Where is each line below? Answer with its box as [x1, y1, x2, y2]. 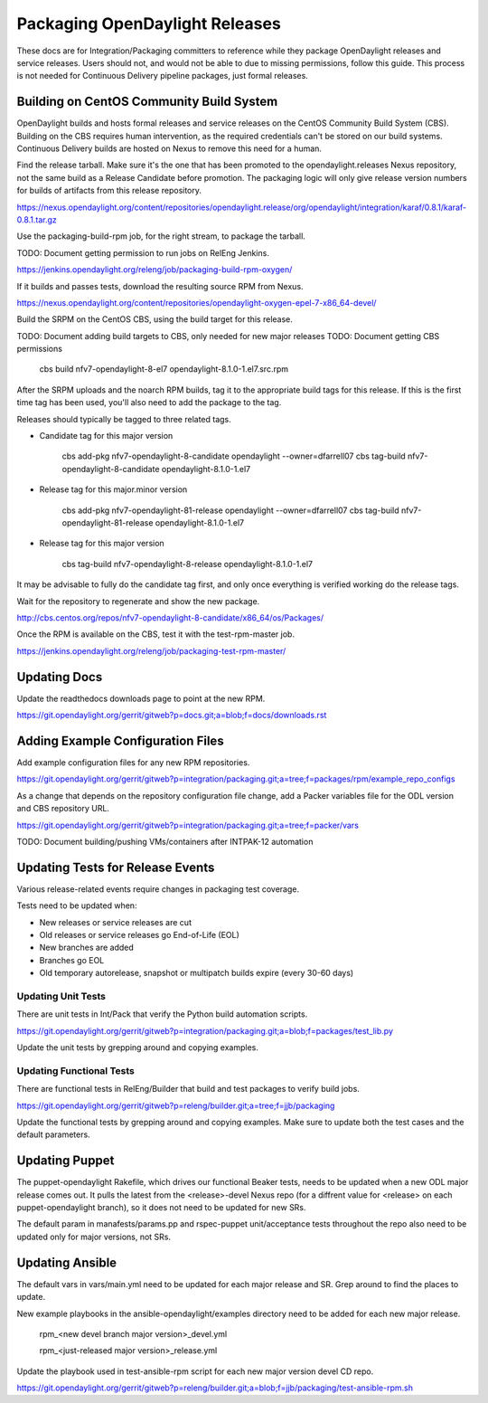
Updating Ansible [16, 1255, 117, 1270]
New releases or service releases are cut [39, 916, 192, 927]
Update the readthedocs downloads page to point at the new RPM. [16, 693, 266, 704]
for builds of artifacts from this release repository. [16, 185, 202, 196]
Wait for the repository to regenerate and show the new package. [16, 595, 260, 606]
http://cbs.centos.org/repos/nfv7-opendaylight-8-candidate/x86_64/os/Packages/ [16, 611, 324, 623]
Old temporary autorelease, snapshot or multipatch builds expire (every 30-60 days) [39, 968, 354, 979]
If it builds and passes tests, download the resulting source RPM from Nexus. [16, 280, 304, 291]
